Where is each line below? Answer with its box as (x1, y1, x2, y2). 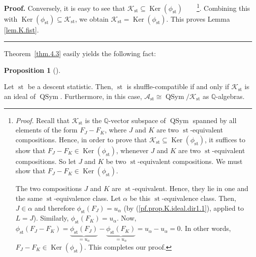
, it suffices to (204, 134, 246, 144)
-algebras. (216, 91, 245, 101)
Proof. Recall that (15, 115, 70, 125)
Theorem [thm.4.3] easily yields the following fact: (4, 48, 156, 59)
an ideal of (4, 91, 36, 101)
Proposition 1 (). (4, 64, 61, 75)
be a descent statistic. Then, (28, 81, 113, 92)
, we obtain (75, 13, 109, 24)
